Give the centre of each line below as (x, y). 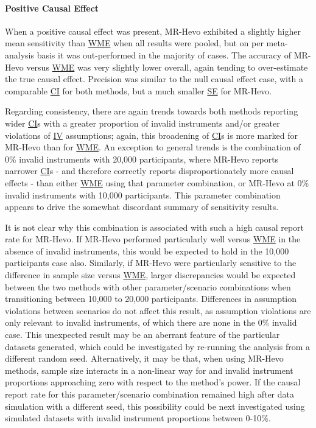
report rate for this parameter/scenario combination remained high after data (149, 394)
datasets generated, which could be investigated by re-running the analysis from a (158, 346)
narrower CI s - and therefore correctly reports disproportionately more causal (149, 171)
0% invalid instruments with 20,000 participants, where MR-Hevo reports (142, 159)
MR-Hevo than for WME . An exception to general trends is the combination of (153, 147)
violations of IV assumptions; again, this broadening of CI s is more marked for (152, 135)
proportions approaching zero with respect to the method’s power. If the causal (153, 382)
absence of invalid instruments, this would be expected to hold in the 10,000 (147, 251)
